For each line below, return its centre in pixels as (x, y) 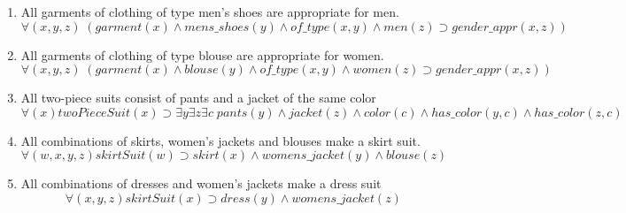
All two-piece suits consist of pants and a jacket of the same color (198, 98)
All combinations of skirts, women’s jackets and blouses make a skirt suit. (220, 140)
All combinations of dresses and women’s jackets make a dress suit (201, 183)
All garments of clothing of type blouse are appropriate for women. (202, 54)
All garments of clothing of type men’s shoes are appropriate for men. (210, 11)
